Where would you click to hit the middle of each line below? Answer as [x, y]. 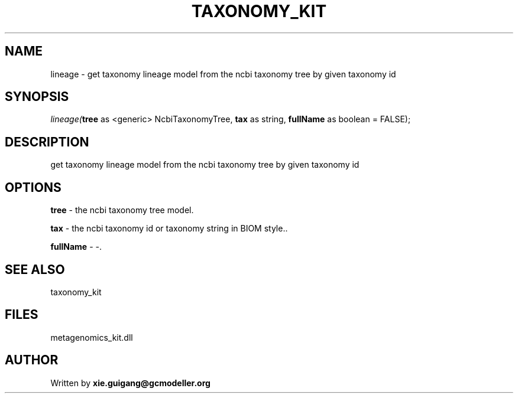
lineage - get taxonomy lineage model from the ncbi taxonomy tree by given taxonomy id [223, 74]
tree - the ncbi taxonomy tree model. [122, 210]
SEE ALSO [35, 269]
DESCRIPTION [47, 142]
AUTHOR [32, 360]
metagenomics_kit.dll [92, 337]
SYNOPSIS [37, 97]
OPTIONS [33, 187]
